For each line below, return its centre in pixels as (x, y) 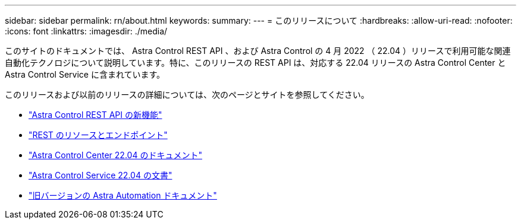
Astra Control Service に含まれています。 (85, 74)
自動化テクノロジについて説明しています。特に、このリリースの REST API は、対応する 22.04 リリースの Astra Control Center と (255, 63)
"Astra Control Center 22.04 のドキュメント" (115, 155)
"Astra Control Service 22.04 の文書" (101, 175)
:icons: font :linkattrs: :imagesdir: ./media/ (86, 31)
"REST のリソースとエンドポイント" (98, 135)
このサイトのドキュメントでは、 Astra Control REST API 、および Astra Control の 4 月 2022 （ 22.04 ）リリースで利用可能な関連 (258, 51)
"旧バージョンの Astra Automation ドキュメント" (123, 195)
